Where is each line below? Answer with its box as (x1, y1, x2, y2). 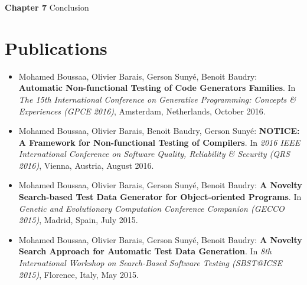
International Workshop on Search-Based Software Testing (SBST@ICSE (18, 257, 282, 269)
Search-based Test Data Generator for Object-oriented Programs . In (18, 191, 302, 203)
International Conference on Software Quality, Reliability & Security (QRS (18, 148, 290, 160)
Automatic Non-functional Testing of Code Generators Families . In (18, 81, 296, 94)
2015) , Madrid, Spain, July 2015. (18, 214, 138, 226)
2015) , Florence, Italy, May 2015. (18, 268, 139, 280)
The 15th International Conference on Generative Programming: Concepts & (18, 93, 296, 105)
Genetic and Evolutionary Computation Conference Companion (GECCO (18, 202, 285, 214)
